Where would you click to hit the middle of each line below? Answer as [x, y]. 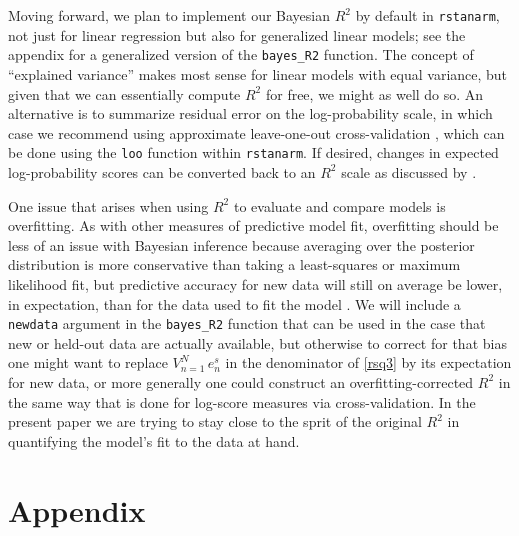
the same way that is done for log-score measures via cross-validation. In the [242, 401]
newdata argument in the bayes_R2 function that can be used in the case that [247, 323]
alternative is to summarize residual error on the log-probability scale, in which [250, 113]
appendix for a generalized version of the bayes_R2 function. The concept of [241, 54]
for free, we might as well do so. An [374, 93]
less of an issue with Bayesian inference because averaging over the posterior [241, 244]
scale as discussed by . [409, 171]
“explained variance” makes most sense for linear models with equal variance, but [258, 73]
